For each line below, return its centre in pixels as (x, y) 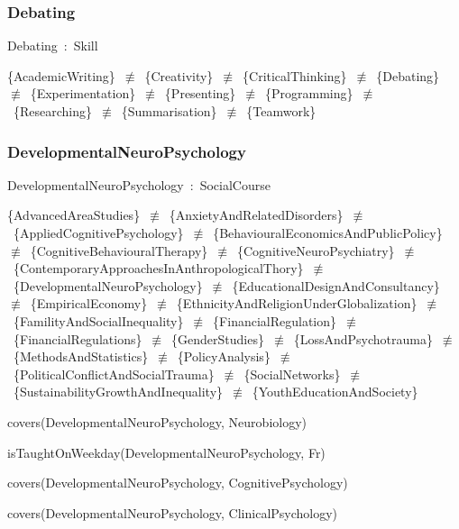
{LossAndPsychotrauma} (363, 338)
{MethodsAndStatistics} (81, 356)
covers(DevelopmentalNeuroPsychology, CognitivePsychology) (178, 483)
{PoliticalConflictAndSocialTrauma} (114, 374)
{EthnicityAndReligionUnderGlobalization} (297, 303)
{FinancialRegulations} (78, 338)
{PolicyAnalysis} (224, 356)
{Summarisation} (169, 111)
